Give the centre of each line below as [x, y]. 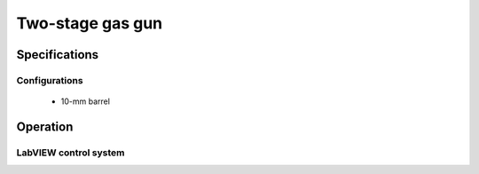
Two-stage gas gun [90, 23]
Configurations [50, 80]
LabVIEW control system [71, 153]
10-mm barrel [86, 101]
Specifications [58, 55]
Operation [45, 127]
